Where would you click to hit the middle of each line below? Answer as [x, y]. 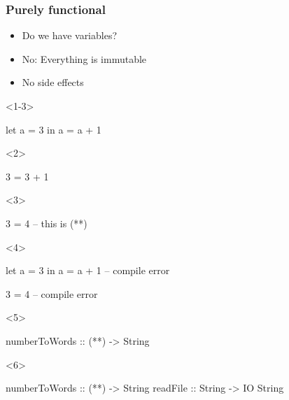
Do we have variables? [70, 35]
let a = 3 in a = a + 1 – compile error [88, 270]
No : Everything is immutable [84, 58]
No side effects [53, 82]
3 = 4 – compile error [52, 293]
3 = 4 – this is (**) [47, 223]
